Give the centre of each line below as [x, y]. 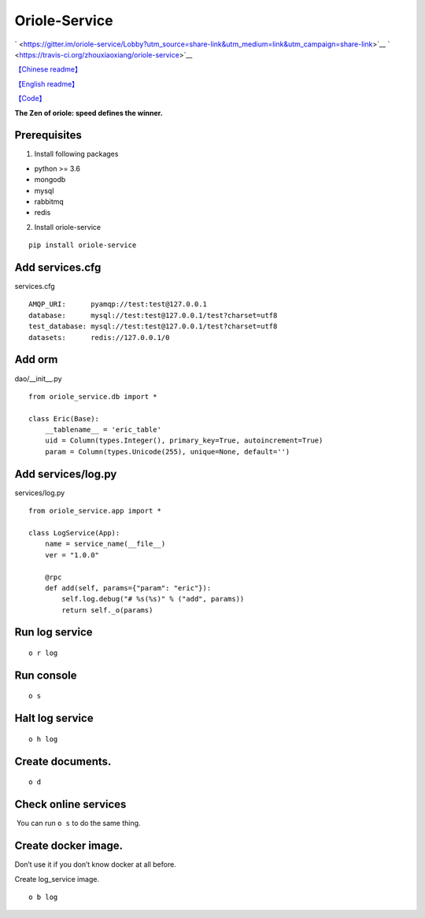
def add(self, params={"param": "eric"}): [128, 588]
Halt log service [54, 718]
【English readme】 [46, 83]
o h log [43, 739]
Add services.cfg [58, 267]
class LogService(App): [74, 533]
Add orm [36, 359]
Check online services [70, 804]
